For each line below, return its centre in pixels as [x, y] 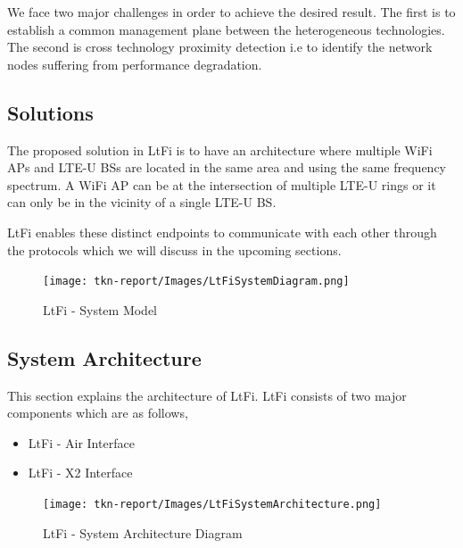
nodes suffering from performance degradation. [135, 64]
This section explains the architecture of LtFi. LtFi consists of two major [207, 395]
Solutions [50, 112]
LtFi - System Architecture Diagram [143, 532]
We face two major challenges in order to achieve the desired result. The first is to [231, 12]
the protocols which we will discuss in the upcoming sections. [174, 249]
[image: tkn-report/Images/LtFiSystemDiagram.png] [196, 282]
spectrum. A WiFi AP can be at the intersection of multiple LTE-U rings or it [222, 184]
